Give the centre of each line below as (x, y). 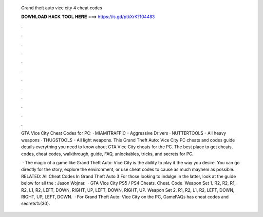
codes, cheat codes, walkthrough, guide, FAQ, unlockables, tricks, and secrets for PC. (107, 154)
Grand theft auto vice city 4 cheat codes (62, 8)
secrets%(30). (36, 204)
